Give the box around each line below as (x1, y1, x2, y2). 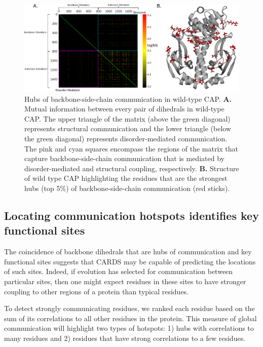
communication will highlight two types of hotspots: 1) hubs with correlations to (4, 323, 254, 333)
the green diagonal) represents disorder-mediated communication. (24, 133, 228, 144)
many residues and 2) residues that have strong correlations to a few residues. (4, 332, 246, 343)
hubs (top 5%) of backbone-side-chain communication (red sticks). (24, 183, 230, 194)
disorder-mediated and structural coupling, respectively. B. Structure (24, 163, 239, 173)
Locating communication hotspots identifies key (4, 208, 259, 223)
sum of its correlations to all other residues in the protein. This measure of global (4, 313, 257, 323)
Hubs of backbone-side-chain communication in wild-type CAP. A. (24, 93, 232, 104)
